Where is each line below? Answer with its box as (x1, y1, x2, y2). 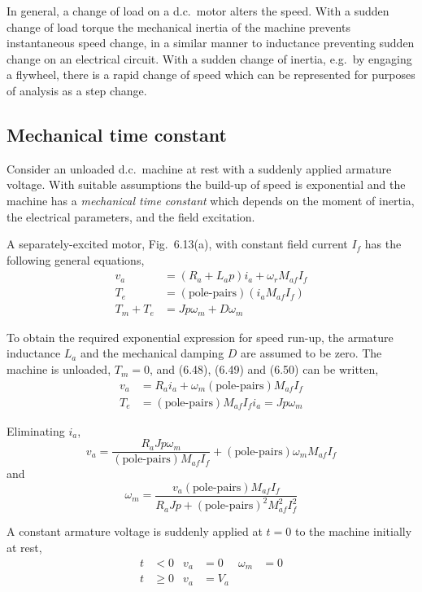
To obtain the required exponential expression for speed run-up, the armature (7, 328, 394, 345)
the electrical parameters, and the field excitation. (7, 208, 255, 225)
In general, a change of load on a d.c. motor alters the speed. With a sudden (7, 2, 389, 19)
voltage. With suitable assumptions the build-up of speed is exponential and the (7, 176, 406, 193)
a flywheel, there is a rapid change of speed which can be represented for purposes (7, 66, 415, 83)
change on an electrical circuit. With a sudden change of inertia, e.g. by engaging (7, 50, 412, 67)
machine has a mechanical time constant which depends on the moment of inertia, (7, 191, 415, 208)
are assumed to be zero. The (241, 344, 382, 362)
